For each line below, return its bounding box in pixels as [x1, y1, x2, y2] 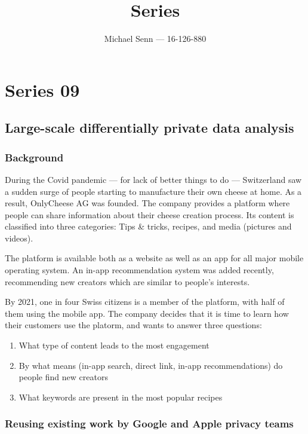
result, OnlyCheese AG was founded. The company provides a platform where [5, 197, 290, 209]
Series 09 [5, 77, 80, 102]
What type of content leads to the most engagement [19, 339, 210, 352]
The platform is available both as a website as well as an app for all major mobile [5, 252, 304, 264]
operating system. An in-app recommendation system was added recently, [5, 264, 274, 276]
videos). [5, 231, 33, 244]
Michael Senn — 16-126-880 [104, 32, 207, 45]
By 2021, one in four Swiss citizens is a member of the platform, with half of [5, 295, 285, 308]
